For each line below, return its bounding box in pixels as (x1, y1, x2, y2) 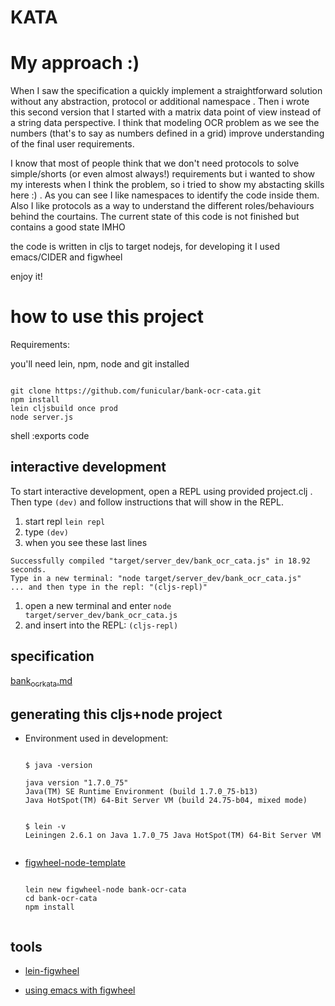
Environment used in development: (24, 732, 169, 745)
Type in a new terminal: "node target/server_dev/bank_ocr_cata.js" (10, 573, 302, 583)
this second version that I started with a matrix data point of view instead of (10, 106, 322, 118)
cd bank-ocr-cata (24, 894, 98, 904)
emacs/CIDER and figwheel (10, 251, 123, 263)
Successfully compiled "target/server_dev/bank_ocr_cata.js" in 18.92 (10, 556, 311, 566)
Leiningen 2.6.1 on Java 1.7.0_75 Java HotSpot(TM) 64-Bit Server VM (24, 831, 322, 841)
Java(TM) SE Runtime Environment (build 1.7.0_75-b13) (24, 787, 259, 797)
